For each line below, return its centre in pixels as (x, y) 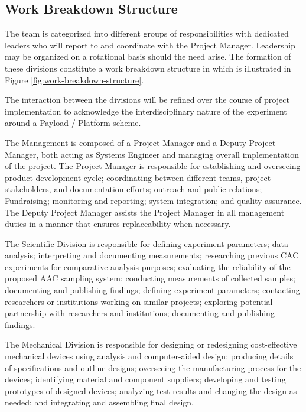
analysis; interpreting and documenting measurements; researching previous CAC (152, 255)
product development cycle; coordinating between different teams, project (138, 177)
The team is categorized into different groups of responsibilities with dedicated (147, 33)
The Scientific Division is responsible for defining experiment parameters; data (147, 243)
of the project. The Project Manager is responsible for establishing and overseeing (153, 166)
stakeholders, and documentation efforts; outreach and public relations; (134, 189)
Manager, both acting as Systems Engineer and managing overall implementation (152, 154)
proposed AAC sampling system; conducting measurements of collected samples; (150, 278)
